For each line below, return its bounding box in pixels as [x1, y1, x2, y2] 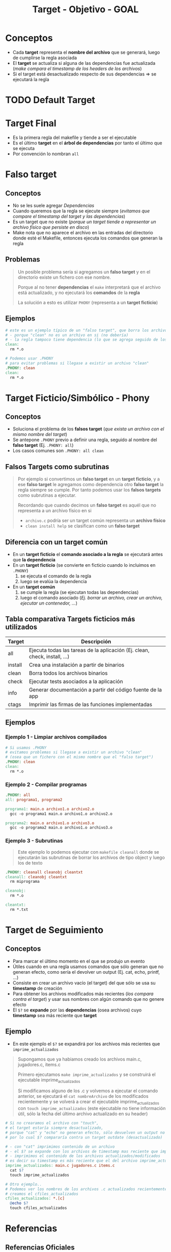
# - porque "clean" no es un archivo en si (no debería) [5, 332, 129, 338]
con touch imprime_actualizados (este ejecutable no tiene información [17, 1105, 166, 1112]
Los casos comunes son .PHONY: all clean [12, 448, 104, 454]
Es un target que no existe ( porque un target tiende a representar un [12, 219, 156, 225]
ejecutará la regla [12, 76, 49, 82]
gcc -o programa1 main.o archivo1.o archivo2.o [10, 811, 113, 816]
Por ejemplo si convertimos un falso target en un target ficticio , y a [17, 476, 160, 482]
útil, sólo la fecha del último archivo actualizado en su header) [17, 1111, 148, 1117]
